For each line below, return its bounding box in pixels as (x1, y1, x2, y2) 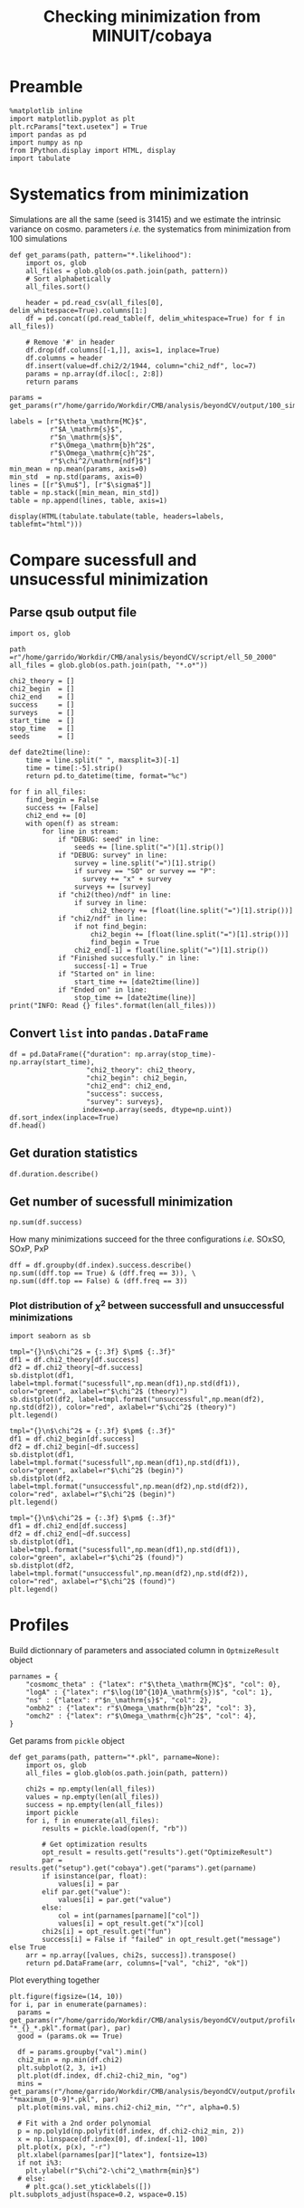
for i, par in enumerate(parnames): (9, 2000, 147, 2009)
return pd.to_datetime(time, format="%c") (25, 771, 188, 780)
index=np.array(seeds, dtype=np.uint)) (81, 1105, 233, 1114)
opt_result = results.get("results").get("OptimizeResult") (42, 1848, 273, 1857)
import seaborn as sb (9, 1332, 91, 1341)
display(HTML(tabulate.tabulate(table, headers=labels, (9, 511, 224, 521)
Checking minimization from (43, 6, 261, 27)
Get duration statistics (9, 1146, 138, 1161)
